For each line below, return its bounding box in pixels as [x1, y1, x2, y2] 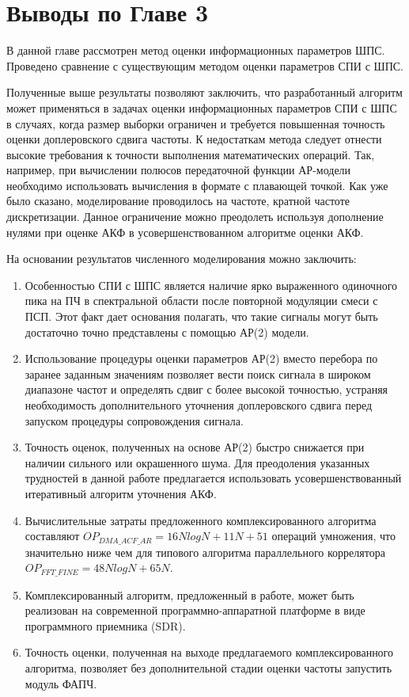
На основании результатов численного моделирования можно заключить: [6, 250, 357, 267]
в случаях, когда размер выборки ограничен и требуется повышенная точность [6, 115, 385, 131]
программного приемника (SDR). [25, 617, 186, 634]
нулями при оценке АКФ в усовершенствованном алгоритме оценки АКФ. [6, 223, 364, 240]
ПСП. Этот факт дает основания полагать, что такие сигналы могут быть [25, 308, 378, 325]
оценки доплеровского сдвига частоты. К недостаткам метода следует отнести [6, 131, 382, 147]
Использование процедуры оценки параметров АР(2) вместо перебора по [25, 350, 378, 367]
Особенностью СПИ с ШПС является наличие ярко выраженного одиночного [25, 276, 398, 293]
